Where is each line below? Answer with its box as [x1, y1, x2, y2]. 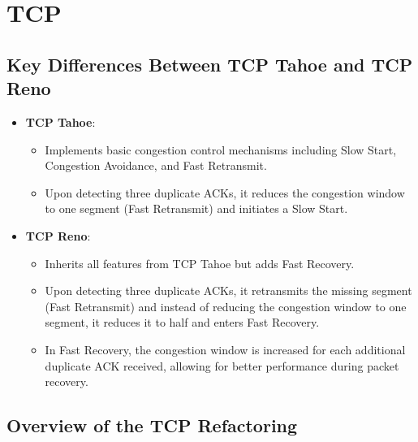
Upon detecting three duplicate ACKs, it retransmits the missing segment [45, 282, 412, 299]
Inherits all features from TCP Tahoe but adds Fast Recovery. [45, 254, 355, 271]
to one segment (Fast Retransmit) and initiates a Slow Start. [45, 200, 348, 217]
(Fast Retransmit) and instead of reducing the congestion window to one [45, 297, 407, 314]
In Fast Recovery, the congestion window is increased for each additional [45, 340, 406, 357]
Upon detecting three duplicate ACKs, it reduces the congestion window [45, 184, 405, 201]
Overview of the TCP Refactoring [6, 413, 298, 438]
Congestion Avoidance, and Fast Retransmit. [45, 157, 267, 174]
